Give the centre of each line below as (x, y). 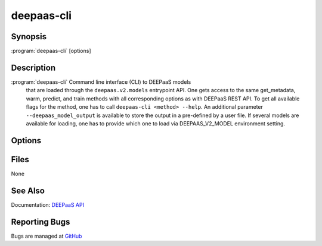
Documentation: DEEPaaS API (48, 204)
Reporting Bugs (41, 222)
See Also (28, 190)
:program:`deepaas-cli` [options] (51, 51)
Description (33, 67)
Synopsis (29, 37)
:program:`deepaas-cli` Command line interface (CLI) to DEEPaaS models (101, 82)
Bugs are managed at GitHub (47, 236)
